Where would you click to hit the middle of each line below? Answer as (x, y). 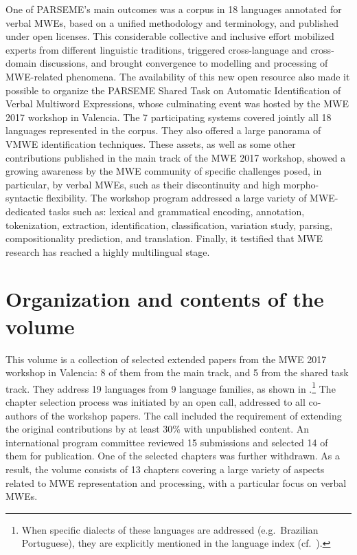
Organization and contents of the (165, 299)
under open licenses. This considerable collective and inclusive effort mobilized (170, 36)
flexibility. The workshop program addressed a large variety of (176, 198)
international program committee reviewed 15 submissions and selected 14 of (167, 442)
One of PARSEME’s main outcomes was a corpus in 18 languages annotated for (174, 9)
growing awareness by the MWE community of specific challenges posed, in (164, 171)
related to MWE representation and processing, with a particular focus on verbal (176, 482)
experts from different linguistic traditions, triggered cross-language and (157, 49)
